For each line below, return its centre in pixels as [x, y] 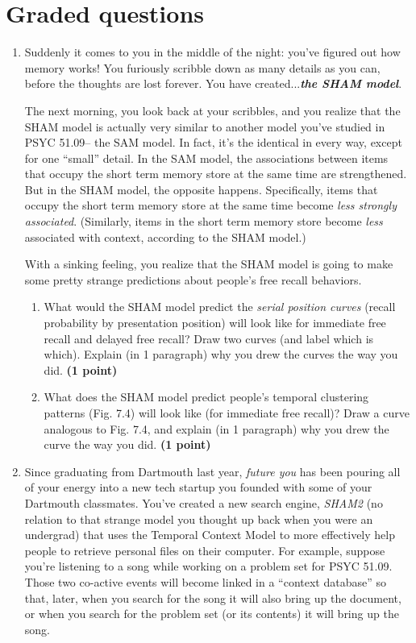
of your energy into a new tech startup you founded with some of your [198, 487]
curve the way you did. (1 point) [127, 444]
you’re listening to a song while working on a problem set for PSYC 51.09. [208, 566]
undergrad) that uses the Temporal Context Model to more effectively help [210, 535]
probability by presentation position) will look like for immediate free [215, 323]
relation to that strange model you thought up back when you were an [199, 519]
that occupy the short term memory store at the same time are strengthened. [216, 174]
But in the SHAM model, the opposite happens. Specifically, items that [201, 189]
